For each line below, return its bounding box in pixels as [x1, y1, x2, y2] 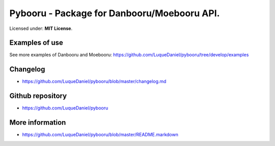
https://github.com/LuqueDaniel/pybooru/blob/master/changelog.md [22, 79, 167, 85]
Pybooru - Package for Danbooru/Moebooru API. [9, 8, 220, 19]
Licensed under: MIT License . [9, 25, 73, 31]
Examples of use [9, 39, 63, 47]
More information [9, 118, 66, 127]
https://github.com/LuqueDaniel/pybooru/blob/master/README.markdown [22, 132, 178, 138]
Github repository [9, 92, 67, 100]
